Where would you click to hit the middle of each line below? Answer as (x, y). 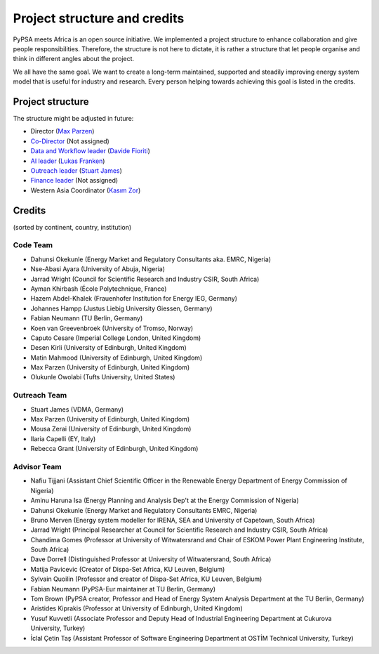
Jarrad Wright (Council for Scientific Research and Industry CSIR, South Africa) (145, 279)
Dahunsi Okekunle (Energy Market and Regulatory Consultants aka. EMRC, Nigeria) (151, 259)
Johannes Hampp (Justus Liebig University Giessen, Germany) (122, 308)
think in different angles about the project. (74, 59)
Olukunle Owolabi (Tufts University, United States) (103, 377)
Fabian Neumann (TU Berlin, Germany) (87, 318)
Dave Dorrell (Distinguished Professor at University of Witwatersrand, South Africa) (151, 559)
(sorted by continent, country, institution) (72, 227)
